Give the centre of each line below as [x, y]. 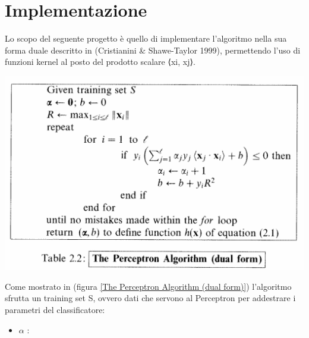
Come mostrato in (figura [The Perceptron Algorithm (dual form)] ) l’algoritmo [148, 286]
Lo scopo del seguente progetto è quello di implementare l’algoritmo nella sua [146, 38]
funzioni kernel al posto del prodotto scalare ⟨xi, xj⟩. [100, 62]
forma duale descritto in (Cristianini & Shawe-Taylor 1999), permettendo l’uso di [153, 50]
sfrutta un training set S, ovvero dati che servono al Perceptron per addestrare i [150, 298]
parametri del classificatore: [55, 310]
